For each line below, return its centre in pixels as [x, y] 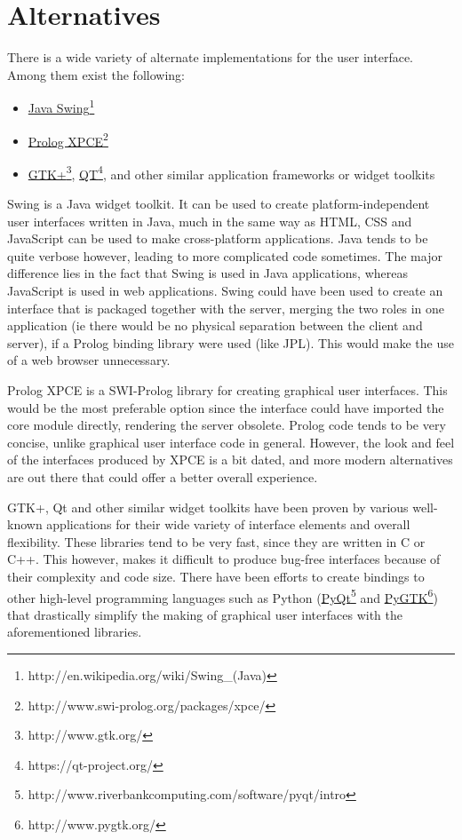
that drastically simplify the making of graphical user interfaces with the [205, 614]
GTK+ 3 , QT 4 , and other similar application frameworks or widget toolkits [231, 172]
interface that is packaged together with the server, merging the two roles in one [226, 308]
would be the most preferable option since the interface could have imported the [226, 407]
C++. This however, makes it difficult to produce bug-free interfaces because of [224, 559]
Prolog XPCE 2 [68, 139]
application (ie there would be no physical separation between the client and [215, 325]
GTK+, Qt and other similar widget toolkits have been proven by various [208, 507]
